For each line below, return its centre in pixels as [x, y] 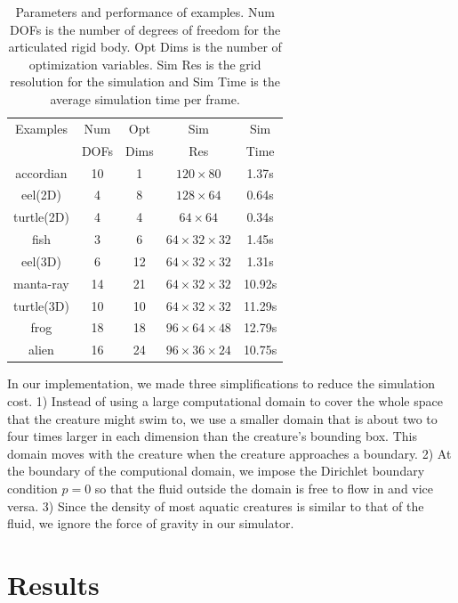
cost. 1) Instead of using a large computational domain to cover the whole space [225, 400]
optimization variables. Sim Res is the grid [145, 64]
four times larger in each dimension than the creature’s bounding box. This [212, 436]
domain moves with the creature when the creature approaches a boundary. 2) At [229, 453]
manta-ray [41, 283]
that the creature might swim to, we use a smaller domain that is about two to [222, 418]
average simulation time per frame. [145, 98]
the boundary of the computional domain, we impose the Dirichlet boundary [216, 471]
